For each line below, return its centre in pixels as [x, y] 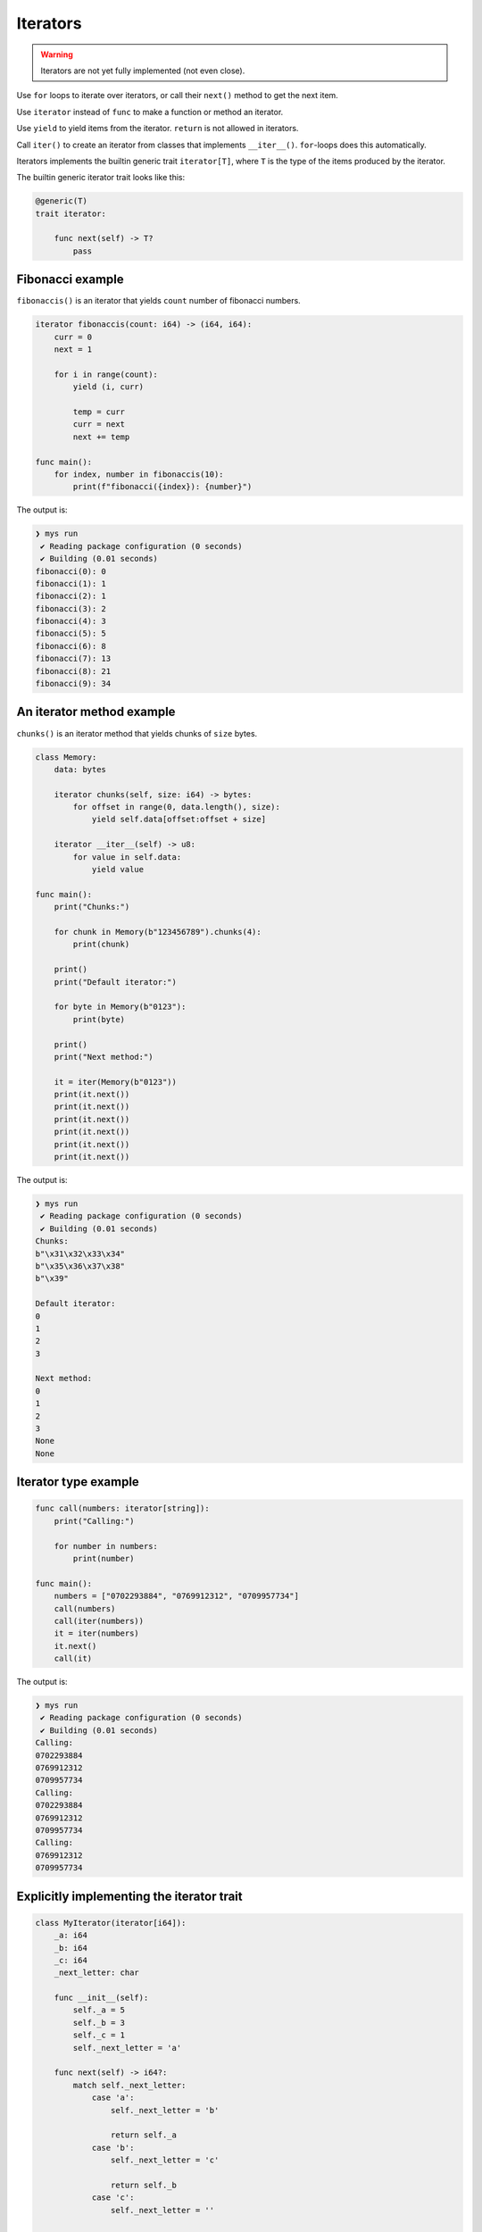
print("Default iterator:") [116, 982]
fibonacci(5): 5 [71, 633]
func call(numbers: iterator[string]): [122, 1508]
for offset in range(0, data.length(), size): [176, 807]
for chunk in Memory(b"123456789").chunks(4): [158, 932]
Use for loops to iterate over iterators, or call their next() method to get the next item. [177, 96]
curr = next [99, 425]
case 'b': [113, 2148]
